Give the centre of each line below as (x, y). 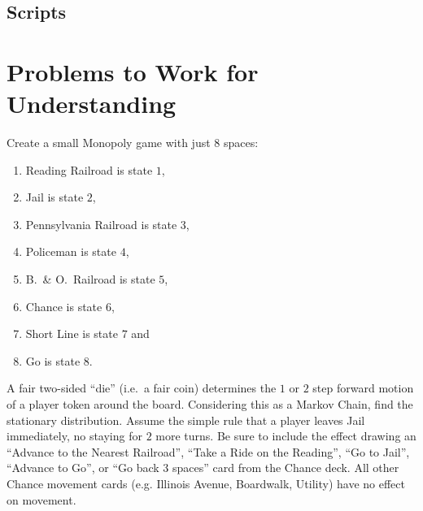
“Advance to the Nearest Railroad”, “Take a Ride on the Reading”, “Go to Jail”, (208, 451)
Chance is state (64, 306)
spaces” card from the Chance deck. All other (286, 468)
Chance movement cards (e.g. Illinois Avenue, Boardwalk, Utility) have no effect (206, 483)
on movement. (41, 499)
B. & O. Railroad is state (90, 279)
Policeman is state (71, 251)
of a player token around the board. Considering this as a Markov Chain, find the (210, 404)
